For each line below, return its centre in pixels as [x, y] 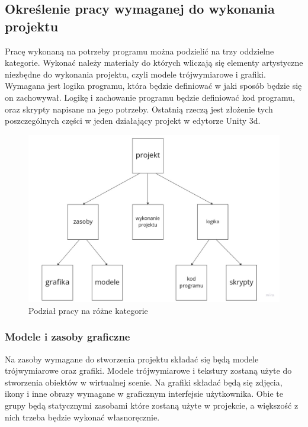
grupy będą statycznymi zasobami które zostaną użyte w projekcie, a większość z [152, 405]
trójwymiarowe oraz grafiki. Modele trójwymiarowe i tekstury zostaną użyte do [148, 370]
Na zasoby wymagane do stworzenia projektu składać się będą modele [132, 359]
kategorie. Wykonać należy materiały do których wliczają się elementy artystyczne [154, 62]
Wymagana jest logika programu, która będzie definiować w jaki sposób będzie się [153, 86]
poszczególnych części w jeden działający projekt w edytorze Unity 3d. [133, 121]
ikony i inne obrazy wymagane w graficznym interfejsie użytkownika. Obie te [144, 394]
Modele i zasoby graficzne [68, 337]
